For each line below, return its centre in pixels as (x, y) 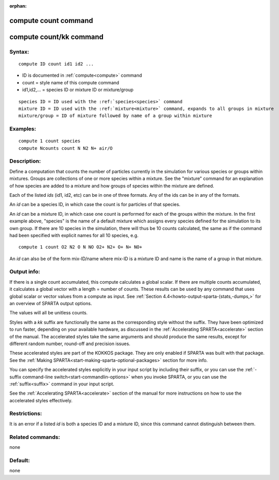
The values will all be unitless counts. (48, 313)
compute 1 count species (49, 141)
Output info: (25, 272)
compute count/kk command (57, 37)
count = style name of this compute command (71, 82)
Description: (25, 161)
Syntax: (19, 52)
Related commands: (35, 437)
